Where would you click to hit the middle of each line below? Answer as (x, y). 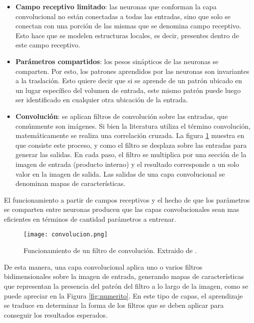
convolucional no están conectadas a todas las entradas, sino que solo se (123, 16)
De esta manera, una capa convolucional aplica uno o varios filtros (103, 266)
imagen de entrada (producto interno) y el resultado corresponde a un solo (127, 164)
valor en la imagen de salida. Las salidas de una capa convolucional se (120, 173)
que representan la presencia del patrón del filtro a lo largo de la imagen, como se (126, 286)
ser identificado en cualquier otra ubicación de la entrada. (102, 100)
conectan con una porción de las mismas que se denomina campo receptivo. (128, 26)
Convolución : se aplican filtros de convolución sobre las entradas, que (122, 116)
